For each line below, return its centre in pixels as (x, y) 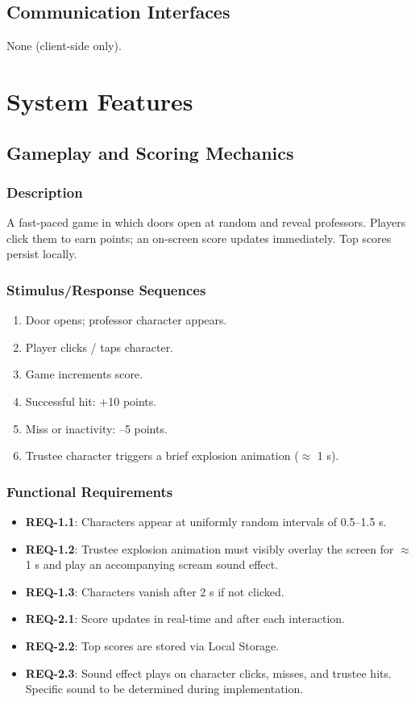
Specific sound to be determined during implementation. (164, 689)
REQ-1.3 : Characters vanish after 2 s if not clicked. (155, 591)
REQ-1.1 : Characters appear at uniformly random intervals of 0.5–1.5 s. (206, 521)
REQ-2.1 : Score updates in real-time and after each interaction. (185, 618)
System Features (100, 100)
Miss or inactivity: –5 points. (96, 428)
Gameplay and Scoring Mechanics (150, 152)
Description (45, 192)
